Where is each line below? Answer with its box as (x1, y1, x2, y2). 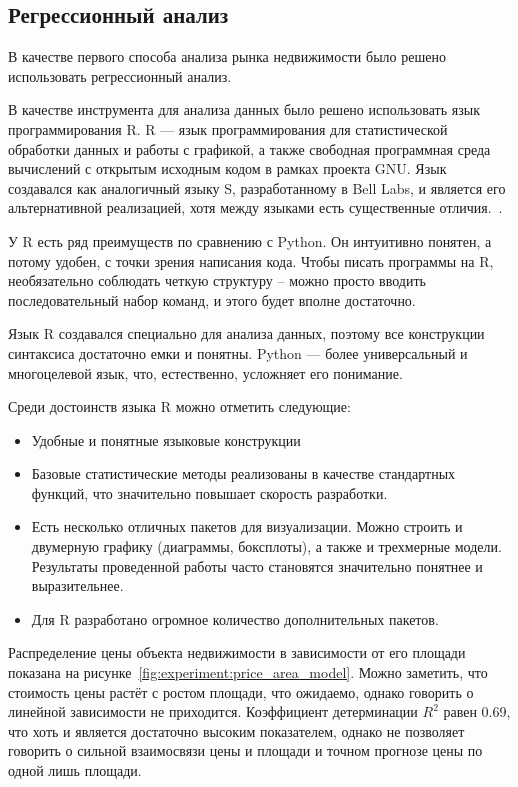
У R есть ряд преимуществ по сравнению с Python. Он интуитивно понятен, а (8, 230, 492, 251)
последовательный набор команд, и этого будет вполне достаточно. (8, 289, 416, 310)
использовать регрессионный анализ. (8, 65, 232, 86)
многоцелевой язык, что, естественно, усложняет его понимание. (8, 362, 403, 383)
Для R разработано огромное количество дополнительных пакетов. (31, 608, 439, 629)
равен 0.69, (443, 701, 511, 722)
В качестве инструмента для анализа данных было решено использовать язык (8, 99, 480, 120)
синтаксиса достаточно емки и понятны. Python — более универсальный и (8, 342, 468, 363)
